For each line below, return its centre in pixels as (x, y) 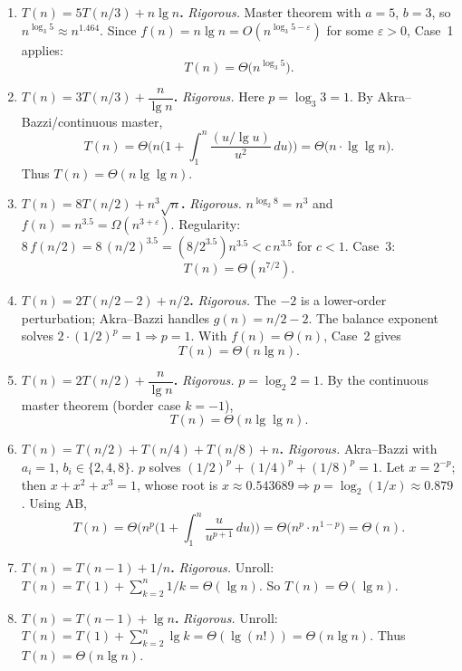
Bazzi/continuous (69, 121)
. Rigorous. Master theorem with (270, 12)
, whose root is (178, 484)
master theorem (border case (101, 404)
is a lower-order (344, 299)
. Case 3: (370, 245)
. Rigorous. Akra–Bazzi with (358, 449)
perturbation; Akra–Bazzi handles (115, 317)
